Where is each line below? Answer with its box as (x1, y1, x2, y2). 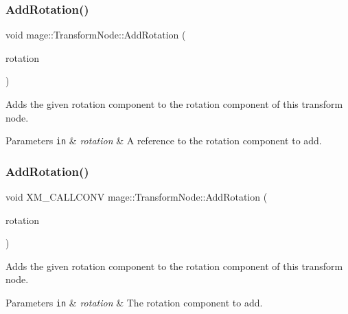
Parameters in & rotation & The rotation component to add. (5, 295, 263, 310)
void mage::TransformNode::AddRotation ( (5, 27, 186, 42)
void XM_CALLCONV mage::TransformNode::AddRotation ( (5, 190, 268, 204)
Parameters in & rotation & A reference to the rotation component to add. (5, 133, 322, 148)
